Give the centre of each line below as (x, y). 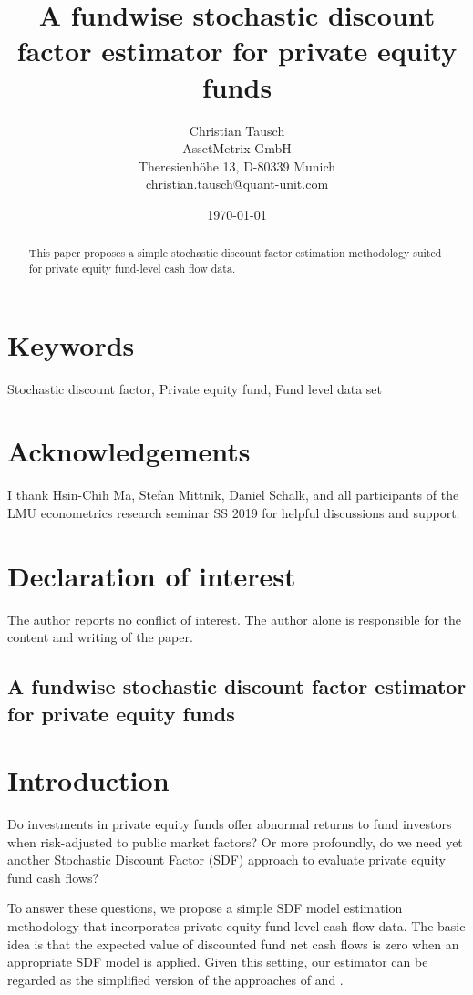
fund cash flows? (53, 877)
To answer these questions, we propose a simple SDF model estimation (205, 908)
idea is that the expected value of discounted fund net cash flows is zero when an (233, 943)
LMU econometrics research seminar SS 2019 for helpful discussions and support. (234, 512)
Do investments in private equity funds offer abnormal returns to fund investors (230, 824)
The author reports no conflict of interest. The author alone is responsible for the (235, 619)
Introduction (88, 780)
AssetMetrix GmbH (237, 148)
